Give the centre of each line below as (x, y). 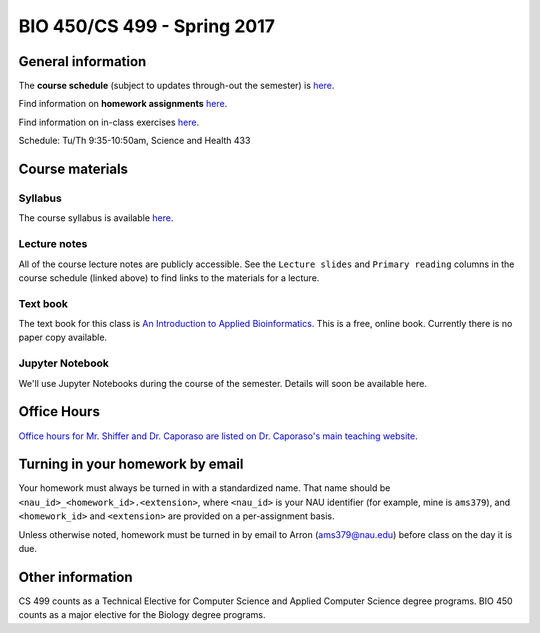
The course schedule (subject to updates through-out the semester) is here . (176, 86)
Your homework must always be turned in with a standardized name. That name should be (204, 488)
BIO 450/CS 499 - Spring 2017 (146, 26)
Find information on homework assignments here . (123, 104)
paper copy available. (63, 337)
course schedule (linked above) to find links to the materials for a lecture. (169, 277)
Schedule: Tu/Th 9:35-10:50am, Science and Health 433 (134, 141)
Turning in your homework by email (131, 464)
